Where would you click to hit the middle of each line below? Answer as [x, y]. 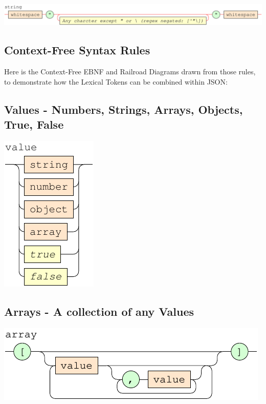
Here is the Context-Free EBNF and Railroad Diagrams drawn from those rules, [130, 72]
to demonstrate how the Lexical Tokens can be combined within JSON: [116, 81]
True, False [34, 124]
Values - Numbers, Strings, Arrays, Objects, [124, 109]
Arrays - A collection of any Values [99, 311]
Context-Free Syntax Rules [77, 50]
